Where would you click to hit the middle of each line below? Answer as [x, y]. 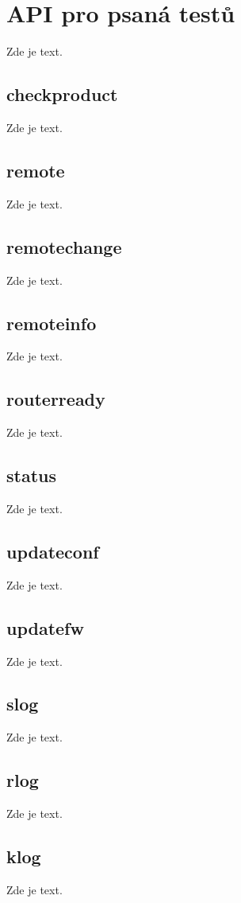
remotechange [64, 246]
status [31, 475]
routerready [56, 399]
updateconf [53, 551]
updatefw [45, 627]
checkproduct [62, 94]
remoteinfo [52, 323]
